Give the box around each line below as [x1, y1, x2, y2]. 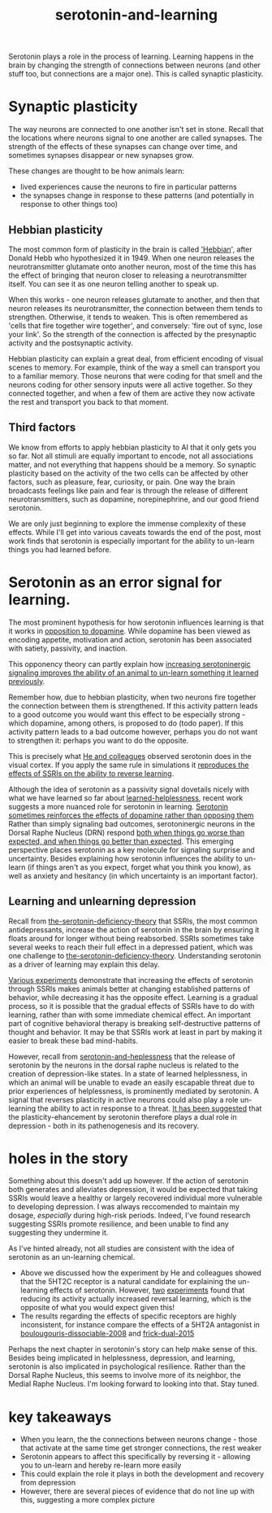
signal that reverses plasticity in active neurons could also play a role [8, 1094, 239, 1104]
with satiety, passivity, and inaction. [8, 643, 128, 653]
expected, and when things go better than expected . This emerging [8, 836, 234, 846]
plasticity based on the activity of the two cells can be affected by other [8, 468, 249, 478]
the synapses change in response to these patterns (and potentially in [19, 191, 254, 200]
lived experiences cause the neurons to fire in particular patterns [19, 182, 238, 192]
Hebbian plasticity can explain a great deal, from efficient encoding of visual [8, 353, 264, 363]
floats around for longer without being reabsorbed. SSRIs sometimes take [8, 933, 254, 943]
